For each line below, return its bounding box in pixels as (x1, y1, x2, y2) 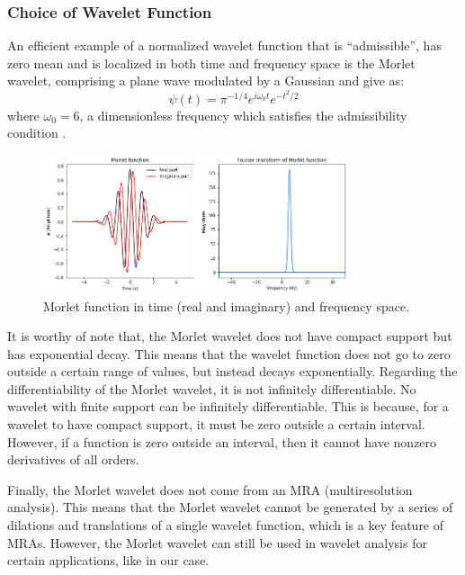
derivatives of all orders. (7, 450, 139, 469)
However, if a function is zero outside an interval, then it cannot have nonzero (7, 432, 437, 451)
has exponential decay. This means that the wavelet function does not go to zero (7, 344, 451, 363)
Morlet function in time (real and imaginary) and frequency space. (43, 296, 410, 315)
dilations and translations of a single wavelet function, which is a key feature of (7, 516, 444, 535)
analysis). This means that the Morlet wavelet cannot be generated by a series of (7, 498, 453, 517)
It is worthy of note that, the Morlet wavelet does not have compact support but (7, 327, 452, 346)
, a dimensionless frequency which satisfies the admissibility (79, 105, 407, 124)
